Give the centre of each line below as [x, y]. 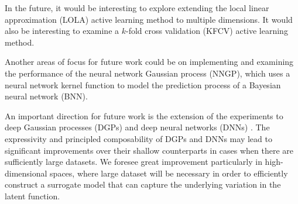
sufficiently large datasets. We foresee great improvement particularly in [133, 162]
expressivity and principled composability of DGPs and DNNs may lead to [138, 138]
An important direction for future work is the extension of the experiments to [144, 115]
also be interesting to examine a [62, 31]
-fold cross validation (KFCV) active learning [207, 31]
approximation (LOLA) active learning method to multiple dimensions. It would [149, 19]
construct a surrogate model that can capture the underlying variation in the [143, 184]
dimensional [26, 173]
